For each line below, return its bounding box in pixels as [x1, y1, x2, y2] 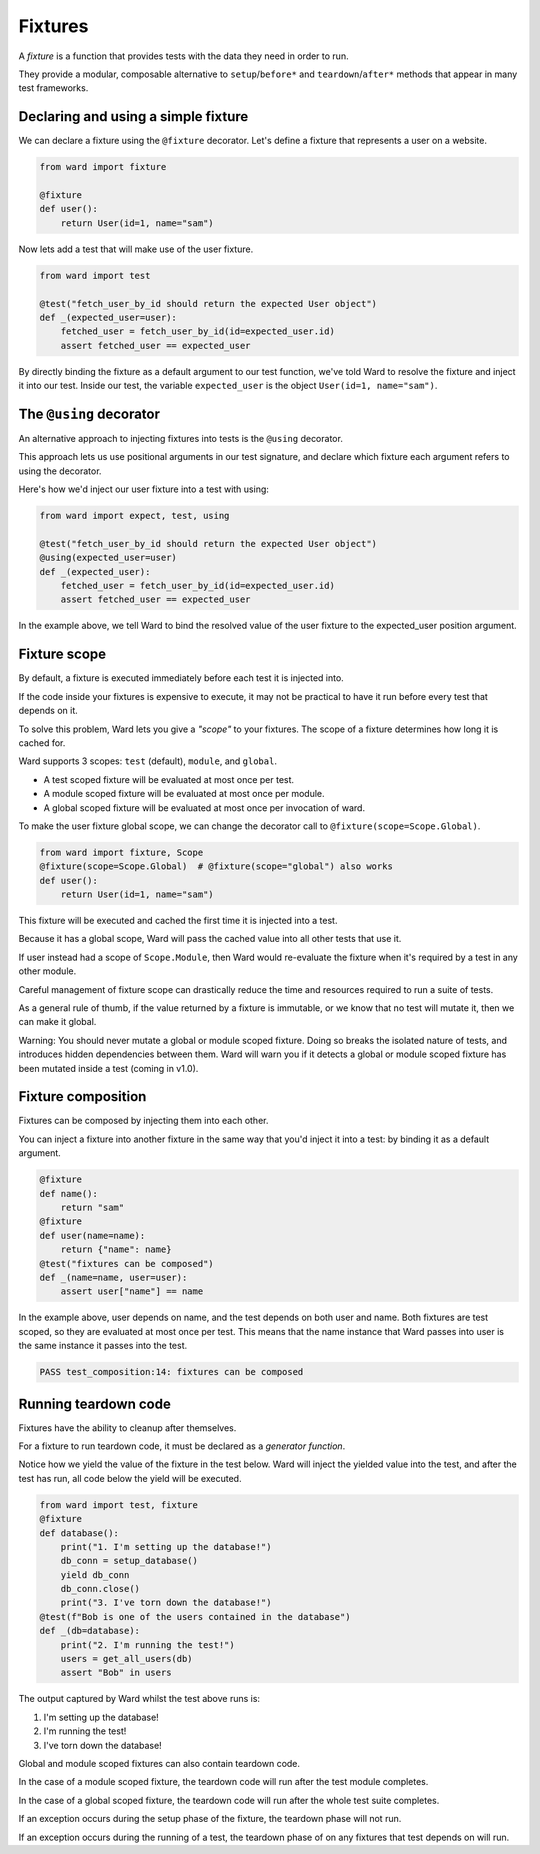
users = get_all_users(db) [60, 1653, 194, 1665]
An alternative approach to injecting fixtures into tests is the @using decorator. [18, 432, 344, 444]
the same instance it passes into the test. [18, 1340, 188, 1352]
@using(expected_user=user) [39, 552, 177, 564]
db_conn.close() [60, 1583, 140, 1595]
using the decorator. [18, 465, 102, 477]
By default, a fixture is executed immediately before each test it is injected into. [18, 672, 344, 684]
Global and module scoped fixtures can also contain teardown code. [18, 1757, 300, 1769]
